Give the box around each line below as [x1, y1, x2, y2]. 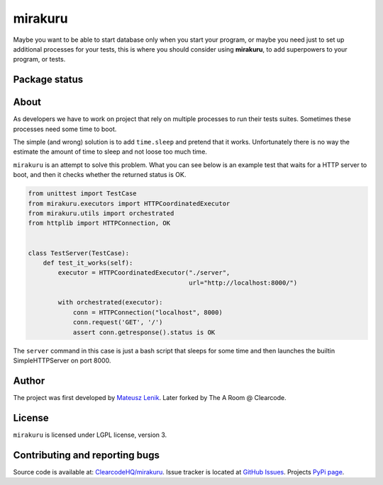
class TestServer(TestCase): [28, 249, 130, 257]
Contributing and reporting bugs [13, 449, 160, 461]
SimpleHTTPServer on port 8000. [13, 356, 111, 365]
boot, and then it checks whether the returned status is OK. [13, 171, 187, 179]
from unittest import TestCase [28, 190, 138, 198]
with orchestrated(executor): [57, 298, 163, 307]
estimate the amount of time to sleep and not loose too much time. [13, 147, 207, 156]
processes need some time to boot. [13, 125, 117, 133]
